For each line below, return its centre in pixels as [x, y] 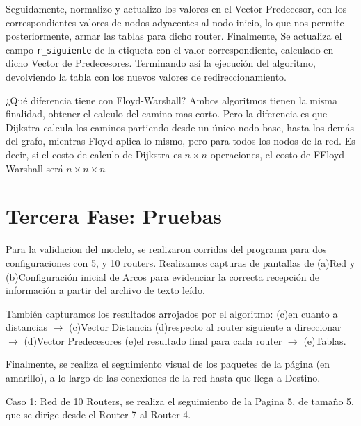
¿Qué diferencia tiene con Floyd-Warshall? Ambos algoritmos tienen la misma [171, 100]
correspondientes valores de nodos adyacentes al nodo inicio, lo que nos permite [175, 22]
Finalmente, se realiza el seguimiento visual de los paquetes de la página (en [168, 364]
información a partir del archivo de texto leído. [105, 290]
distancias [27, 327]
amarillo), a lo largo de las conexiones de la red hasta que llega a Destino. [163, 378]
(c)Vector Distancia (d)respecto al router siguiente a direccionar [205, 327]
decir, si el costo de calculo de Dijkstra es [94, 154]
